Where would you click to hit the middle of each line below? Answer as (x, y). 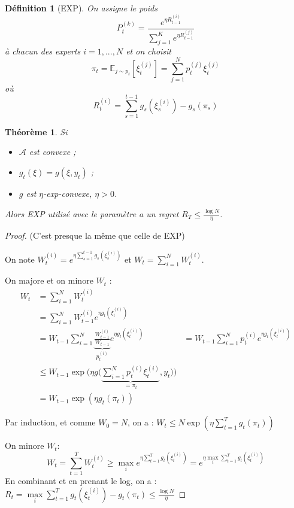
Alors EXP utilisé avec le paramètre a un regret (92, 213)
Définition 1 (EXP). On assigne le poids (81, 8)
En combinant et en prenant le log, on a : (81, 481)
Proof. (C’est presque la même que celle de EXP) (95, 235)
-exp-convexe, (68, 194)
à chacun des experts (43, 51)
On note (20, 259)
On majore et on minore (49, 280)
